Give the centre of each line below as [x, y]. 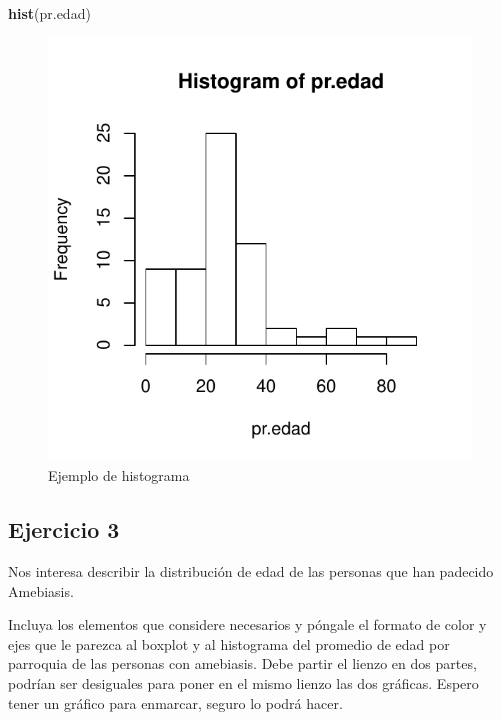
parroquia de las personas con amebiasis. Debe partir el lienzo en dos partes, [242, 663]
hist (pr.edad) [49, 13]
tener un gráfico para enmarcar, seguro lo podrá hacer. [175, 702]
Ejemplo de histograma [119, 475]
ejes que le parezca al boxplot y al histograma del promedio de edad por [229, 643]
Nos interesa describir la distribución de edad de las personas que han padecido [251, 570]
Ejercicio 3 [64, 529]
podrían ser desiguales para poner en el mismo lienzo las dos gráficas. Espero [243, 682]
